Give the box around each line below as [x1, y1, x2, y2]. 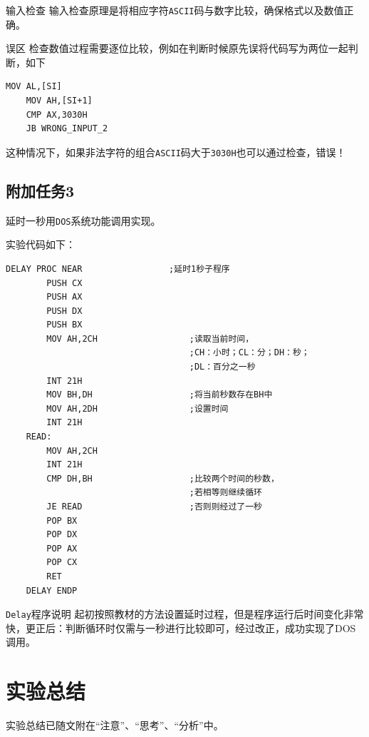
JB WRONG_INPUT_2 [26, 123, 108, 134]
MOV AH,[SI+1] [26, 96, 93, 106]
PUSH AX [46, 292, 83, 303]
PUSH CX [46, 278, 83, 288]
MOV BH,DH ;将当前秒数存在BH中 [46, 390, 273, 400]
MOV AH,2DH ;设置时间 [46, 403, 229, 414]
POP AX [46, 543, 78, 554]
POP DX [46, 529, 78, 540]
